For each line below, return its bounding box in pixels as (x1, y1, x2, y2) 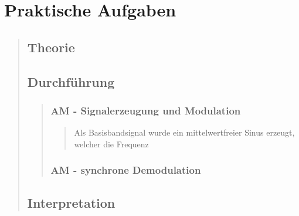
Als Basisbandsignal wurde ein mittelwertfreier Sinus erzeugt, (74, 126, 295, 139)
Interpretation (27, 193, 115, 211)
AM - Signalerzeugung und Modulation (50, 103, 241, 117)
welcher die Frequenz (74, 137, 149, 150)
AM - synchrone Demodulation (50, 163, 201, 177)
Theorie (27, 38, 75, 56)
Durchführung (27, 72, 115, 90)
